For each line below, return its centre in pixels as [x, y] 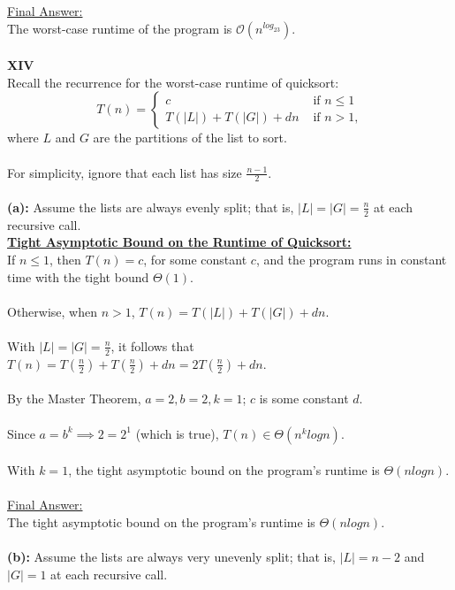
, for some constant [195, 259]
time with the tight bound [78, 276]
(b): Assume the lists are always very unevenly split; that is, [171, 557]
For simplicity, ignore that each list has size [125, 172]
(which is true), [177, 433]
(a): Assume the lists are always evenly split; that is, [151, 207]
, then [65, 259]
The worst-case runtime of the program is [120, 28]
